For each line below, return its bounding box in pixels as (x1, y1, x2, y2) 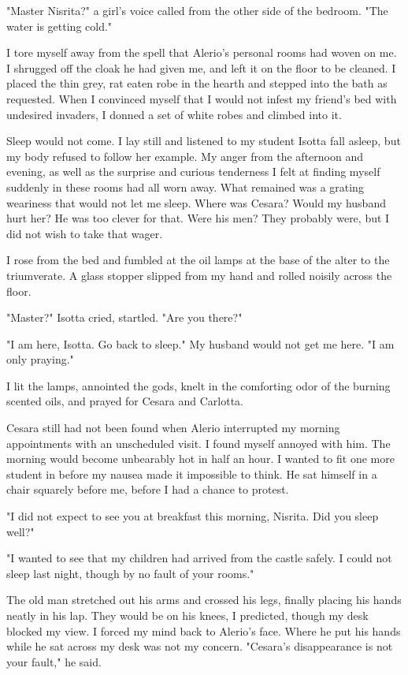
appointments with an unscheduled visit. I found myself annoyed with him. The (6, 434, 391, 451)
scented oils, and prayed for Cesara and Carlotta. (6, 393, 243, 409)
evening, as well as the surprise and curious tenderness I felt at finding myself (6, 163, 380, 180)
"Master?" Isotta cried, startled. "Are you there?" (6, 309, 243, 326)
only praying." (6, 351, 74, 367)
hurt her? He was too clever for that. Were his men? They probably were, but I (6, 210, 390, 226)
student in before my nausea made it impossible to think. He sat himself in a (6, 465, 377, 482)
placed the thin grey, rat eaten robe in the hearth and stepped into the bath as (6, 75, 388, 91)
